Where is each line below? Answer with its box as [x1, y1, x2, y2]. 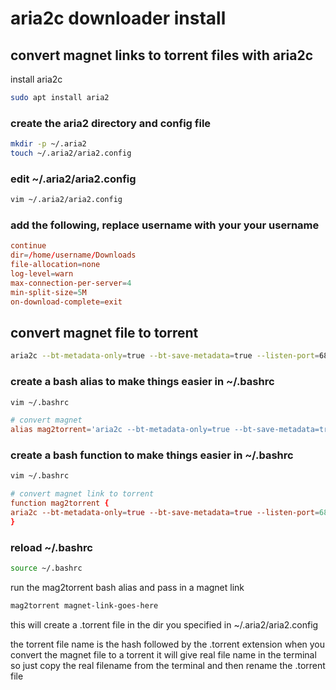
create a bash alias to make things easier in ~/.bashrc [10, 375, 275, 389]
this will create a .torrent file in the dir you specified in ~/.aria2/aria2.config [10, 618, 319, 631]
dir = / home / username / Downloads [10, 250, 137, 261]
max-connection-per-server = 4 [10, 278, 132, 288]
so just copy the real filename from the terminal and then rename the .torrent [10, 659, 326, 671]
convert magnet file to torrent [10, 324, 199, 341]
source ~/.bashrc [10, 563, 83, 574]
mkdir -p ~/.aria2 [10, 139, 87, 149]
